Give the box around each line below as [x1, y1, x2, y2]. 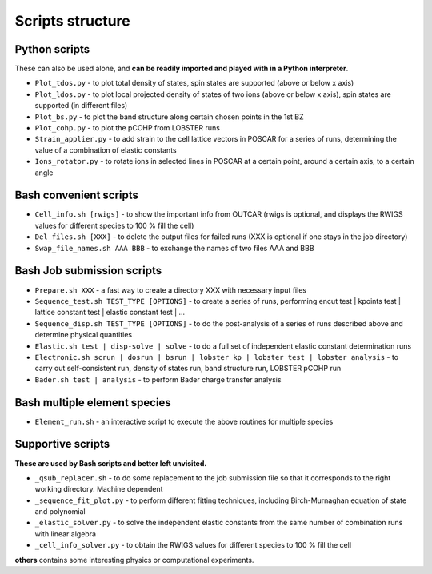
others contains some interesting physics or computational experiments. [14, 555, 254, 564]
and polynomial [34, 507, 86, 516]
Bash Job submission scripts [14, 264, 162, 277]
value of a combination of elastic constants [34, 145, 177, 155]
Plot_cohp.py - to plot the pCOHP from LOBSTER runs [34, 123, 220, 133]
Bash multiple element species [14, 396, 171, 409]
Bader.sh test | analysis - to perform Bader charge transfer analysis [34, 374, 282, 384]
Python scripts [14, 42, 90, 56]
